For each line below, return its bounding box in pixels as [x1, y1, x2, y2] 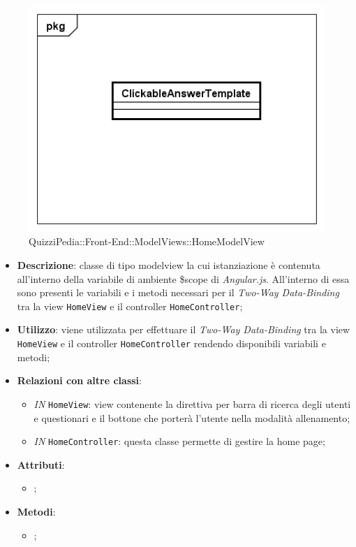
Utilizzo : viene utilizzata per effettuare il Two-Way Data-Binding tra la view [17, 322, 350, 337]
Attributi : [17, 457, 65, 472]
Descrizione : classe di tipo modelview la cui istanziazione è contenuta [17, 258, 320, 272]
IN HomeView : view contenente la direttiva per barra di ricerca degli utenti [34, 396, 351, 411]
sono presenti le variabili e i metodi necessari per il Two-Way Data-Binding [17, 285, 339, 300]
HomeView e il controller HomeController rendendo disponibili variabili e [17, 336, 326, 351]
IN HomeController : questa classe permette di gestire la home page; [34, 434, 325, 448]
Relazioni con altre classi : [17, 373, 142, 388]
